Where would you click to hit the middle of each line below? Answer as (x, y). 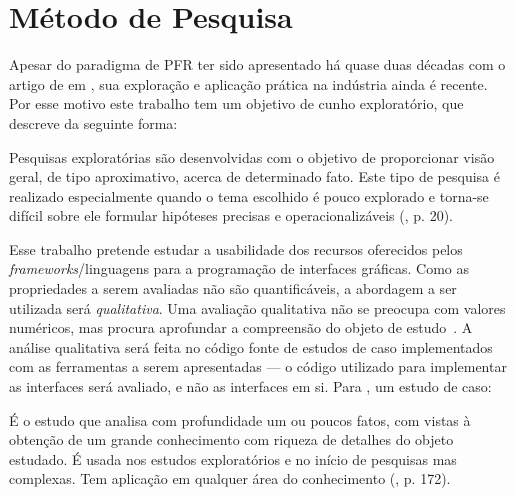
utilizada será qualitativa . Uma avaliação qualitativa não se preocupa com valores (257, 307)
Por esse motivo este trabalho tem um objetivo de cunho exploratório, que (236, 103)
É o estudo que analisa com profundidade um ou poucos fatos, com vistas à (240, 419)
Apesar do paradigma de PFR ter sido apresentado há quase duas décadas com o (257, 64)
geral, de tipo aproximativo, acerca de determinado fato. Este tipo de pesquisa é (254, 176)
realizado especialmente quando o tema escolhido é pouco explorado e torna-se (249, 195)
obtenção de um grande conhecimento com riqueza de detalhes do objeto (231, 439)
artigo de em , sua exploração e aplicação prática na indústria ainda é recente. (248, 83)
